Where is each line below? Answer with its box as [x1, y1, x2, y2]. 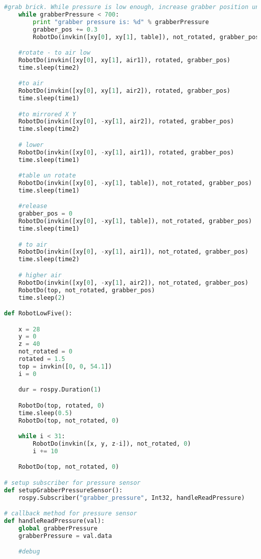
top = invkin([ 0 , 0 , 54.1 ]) [18, 362, 112, 370]
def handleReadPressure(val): [4, 517, 105, 525]
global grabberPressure [18, 525, 98, 532]
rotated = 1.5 [18, 355, 65, 363]
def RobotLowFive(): [4, 310, 73, 317]
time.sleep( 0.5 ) [18, 409, 73, 417]
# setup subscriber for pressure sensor [4, 479, 141, 486]
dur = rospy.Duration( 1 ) [18, 386, 101, 394]
